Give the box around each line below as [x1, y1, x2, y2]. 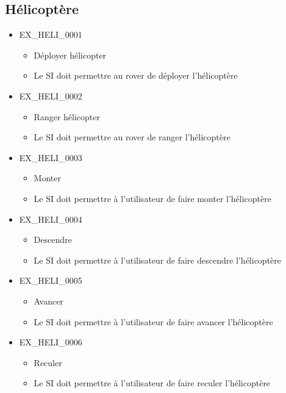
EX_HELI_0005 [19, 274, 82, 287]
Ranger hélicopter [34, 110, 100, 123]
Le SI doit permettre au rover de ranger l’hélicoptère [34, 131, 231, 143]
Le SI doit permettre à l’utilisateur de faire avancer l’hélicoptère [34, 315, 273, 328]
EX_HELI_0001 [19, 28, 82, 41]
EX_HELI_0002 [19, 89, 82, 102]
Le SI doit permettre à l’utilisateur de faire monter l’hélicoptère [34, 192, 271, 204]
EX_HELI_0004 [19, 212, 82, 225]
